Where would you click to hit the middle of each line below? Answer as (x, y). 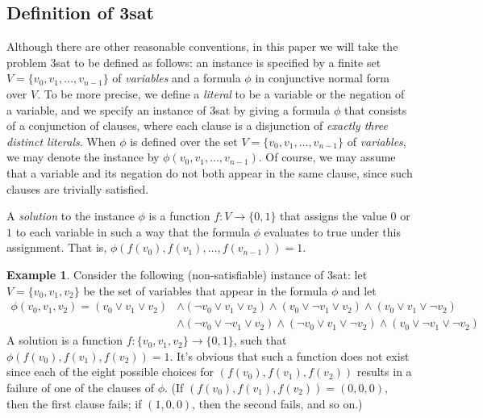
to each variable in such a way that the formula (133, 231)
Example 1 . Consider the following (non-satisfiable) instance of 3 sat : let (187, 274)
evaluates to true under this (332, 231)
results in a (384, 372)
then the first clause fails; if (74, 403)
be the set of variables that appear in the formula (206, 290)
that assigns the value (333, 216)
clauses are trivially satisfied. (78, 188)
